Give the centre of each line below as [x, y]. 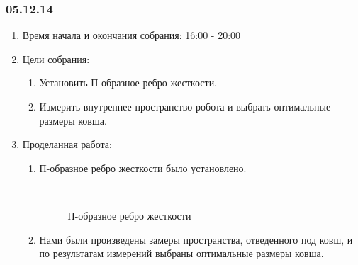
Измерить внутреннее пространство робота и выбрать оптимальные [185, 106]
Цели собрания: [56, 58]
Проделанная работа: [67, 144]
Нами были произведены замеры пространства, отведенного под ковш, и [196, 239]
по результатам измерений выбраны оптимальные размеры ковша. [181, 253]
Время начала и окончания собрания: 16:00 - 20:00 [132, 35]
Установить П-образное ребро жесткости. [128, 83]
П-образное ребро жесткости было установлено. [143, 168]
